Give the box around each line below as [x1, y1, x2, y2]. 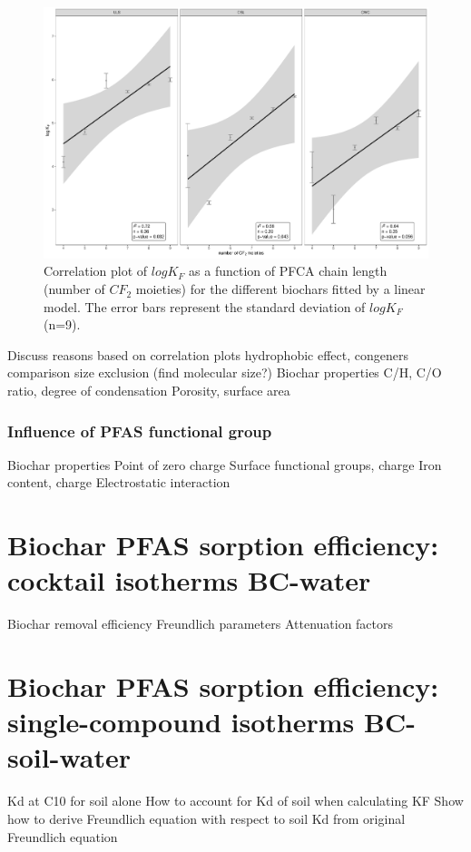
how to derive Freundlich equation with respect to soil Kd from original [7, 809, 406, 828]
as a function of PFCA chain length [189, 261, 388, 280]
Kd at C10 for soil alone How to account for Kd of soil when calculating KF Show [7, 791, 464, 810]
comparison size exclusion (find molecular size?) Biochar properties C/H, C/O [7, 363, 442, 382]
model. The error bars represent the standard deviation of [44, 297, 366, 316]
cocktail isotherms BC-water [7, 562, 371, 599]
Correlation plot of [44, 261, 148, 280]
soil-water [7, 739, 131, 776]
